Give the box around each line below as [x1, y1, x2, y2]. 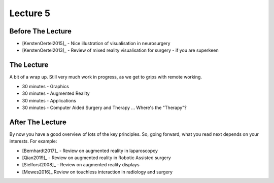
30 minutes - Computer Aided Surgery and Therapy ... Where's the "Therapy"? [22, 104, 187, 111]
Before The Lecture [9, 27, 72, 35]
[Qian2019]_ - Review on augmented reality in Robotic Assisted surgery [22, 155, 171, 161]
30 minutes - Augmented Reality [22, 90, 90, 96]
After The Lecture [9, 118, 67, 126]
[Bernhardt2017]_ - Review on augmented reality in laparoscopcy [22, 148, 158, 154]
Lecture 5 [9, 8, 51, 19]
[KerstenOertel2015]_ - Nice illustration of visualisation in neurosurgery [22, 41, 170, 47]
